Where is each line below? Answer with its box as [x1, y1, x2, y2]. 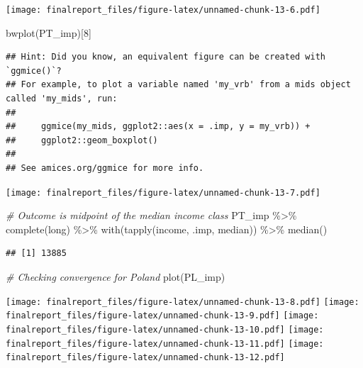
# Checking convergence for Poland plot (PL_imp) [6, 269, 225, 284]
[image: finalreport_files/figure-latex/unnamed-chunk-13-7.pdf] [6, 187, 320, 198]
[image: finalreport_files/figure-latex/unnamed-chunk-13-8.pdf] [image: [6, 296, 359, 307]
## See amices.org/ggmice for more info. [6, 163, 204, 173]
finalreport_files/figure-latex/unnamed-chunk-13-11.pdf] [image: [6, 338, 324, 349]
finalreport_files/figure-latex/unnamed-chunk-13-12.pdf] [6, 352, 285, 363]
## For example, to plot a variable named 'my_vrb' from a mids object [6, 79, 351, 90]
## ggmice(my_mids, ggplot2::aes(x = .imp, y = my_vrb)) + [6, 121, 311, 132]
